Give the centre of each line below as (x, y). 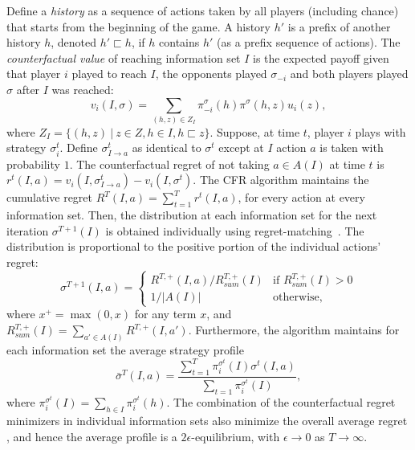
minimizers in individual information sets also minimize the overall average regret (207, 421)
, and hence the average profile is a (92, 436)
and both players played (349, 74)
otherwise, (298, 298)
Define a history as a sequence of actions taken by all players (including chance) (203, 10)
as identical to (167, 147)
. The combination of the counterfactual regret (281, 402)
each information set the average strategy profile (125, 349)
